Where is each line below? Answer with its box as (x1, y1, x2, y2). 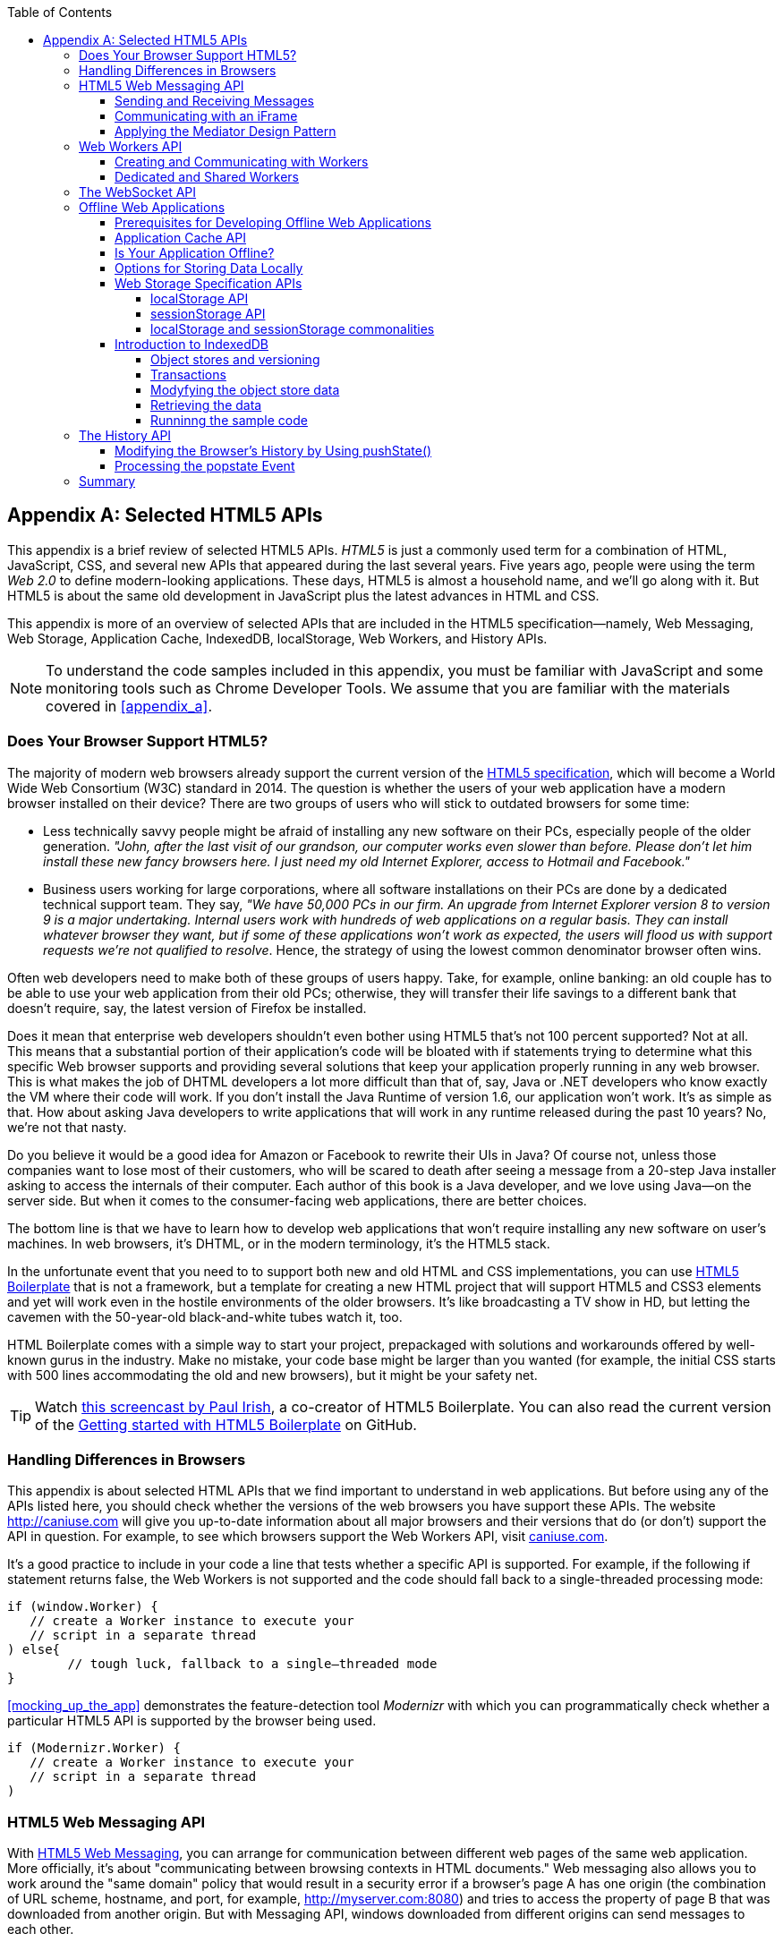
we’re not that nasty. (7, 1119, 127, 1135)
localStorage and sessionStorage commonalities (150, 321, 435, 336)
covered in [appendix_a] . (46, 696, 213, 715)
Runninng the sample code (150, 413, 308, 428)
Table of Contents (7, 4, 113, 20)
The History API (79, 428, 172, 443)
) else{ (7, 1642, 61, 1657)
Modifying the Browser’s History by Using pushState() (115, 443, 432, 458)
